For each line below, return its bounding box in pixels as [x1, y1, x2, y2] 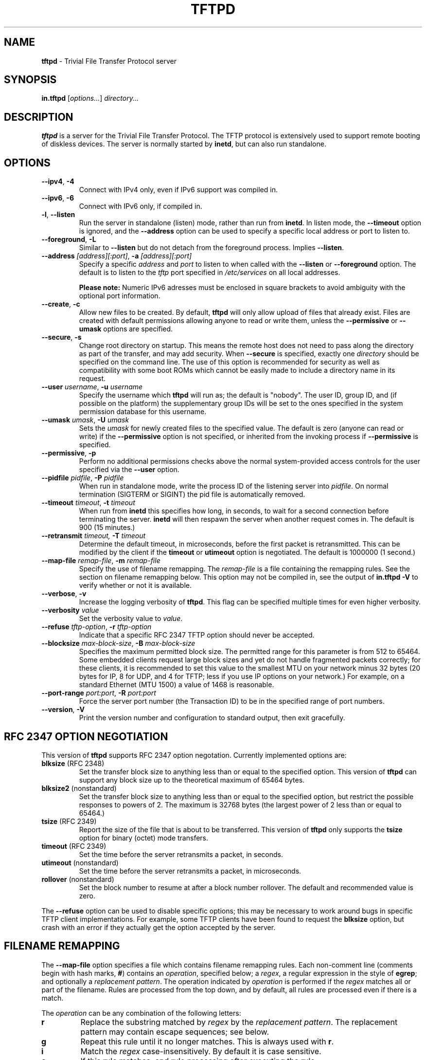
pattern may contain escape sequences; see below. [80, 1026, 269, 1037]
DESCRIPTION [4, 110, 73, 123]
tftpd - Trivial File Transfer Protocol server [41, 56, 177, 65]
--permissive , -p [41, 449, 96, 457]
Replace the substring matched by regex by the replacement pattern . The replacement [80, 1017, 398, 1027]
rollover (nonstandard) [41, 875, 114, 883]
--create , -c [41, 300, 80, 309]
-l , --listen [41, 210, 75, 219]
